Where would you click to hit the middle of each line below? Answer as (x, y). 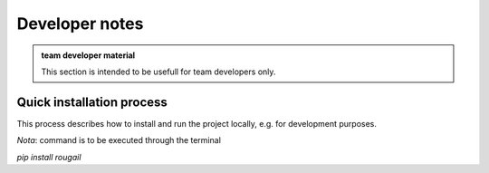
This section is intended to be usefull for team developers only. (158, 72)
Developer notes (80, 24)
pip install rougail (49, 157)
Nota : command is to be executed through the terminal (119, 140)
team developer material (88, 55)
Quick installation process (92, 102)
